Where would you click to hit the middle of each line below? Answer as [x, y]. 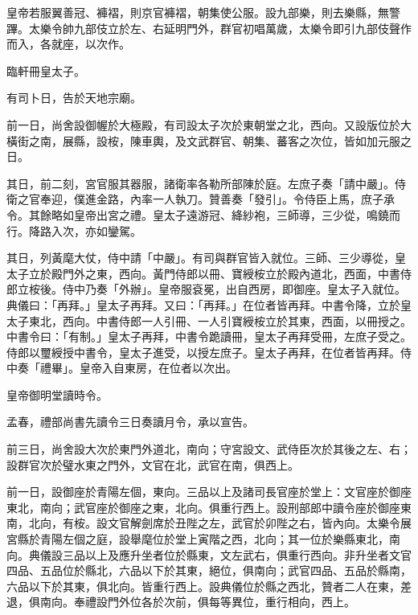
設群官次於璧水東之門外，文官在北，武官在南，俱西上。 [153, 464]
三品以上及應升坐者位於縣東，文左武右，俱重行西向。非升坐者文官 [237, 554]
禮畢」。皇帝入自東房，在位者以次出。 [138, 368]
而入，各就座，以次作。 [68, 44]
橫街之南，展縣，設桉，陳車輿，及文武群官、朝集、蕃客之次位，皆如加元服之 [209, 140]
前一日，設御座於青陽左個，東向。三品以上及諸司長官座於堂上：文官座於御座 [209, 492]
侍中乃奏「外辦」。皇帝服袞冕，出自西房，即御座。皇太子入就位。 [234, 289]
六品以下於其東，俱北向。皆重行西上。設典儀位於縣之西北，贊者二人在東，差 [209, 586]
